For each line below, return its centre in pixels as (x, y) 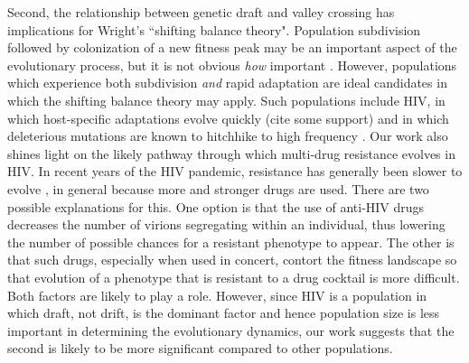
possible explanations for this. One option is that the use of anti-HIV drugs (216, 206)
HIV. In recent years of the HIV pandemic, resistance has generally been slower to (235, 171)
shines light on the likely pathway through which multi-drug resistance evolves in (231, 153)
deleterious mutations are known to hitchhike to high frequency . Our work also (228, 136)
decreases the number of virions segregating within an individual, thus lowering (226, 224)
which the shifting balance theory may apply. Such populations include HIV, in (226, 100)
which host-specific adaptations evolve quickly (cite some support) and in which (228, 118)
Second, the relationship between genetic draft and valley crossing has (201, 12)
